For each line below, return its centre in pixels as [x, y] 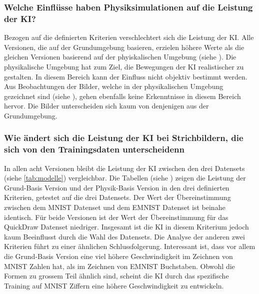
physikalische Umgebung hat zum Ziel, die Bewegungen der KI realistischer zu [124, 66]
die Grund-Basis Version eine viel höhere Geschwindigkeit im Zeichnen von [118, 256]
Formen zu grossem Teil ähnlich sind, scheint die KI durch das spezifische [116, 276]
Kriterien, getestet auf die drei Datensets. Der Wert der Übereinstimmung [117, 197]
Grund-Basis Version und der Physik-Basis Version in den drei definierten [117, 187]
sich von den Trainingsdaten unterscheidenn [94, 149]
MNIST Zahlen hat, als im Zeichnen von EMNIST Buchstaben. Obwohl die [119, 266]
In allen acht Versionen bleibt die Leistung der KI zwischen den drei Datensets [124, 168]
